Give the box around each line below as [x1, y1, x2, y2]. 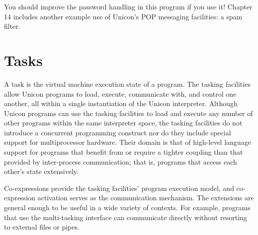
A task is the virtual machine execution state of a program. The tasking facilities [4, 78, 251, 89]
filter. [4, 21, 20, 31]
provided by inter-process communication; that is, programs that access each [4, 156, 237, 167]
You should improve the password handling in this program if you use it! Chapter [4, 1, 253, 11]
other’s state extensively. [4, 166, 79, 176]
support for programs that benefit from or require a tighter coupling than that [4, 147, 243, 157]
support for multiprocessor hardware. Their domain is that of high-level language [4, 137, 251, 147]
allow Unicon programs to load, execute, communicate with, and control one [4, 88, 237, 99]
